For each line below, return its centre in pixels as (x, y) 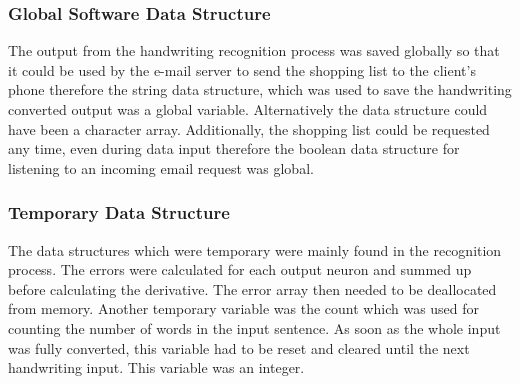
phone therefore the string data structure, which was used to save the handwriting (260, 89)
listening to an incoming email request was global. (161, 167)
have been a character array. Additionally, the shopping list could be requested (249, 128)
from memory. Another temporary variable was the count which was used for (244, 308)
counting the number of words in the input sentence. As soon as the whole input (254, 327)
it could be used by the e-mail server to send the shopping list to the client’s (242, 69)
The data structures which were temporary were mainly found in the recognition (255, 249)
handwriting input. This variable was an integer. (156, 367)
